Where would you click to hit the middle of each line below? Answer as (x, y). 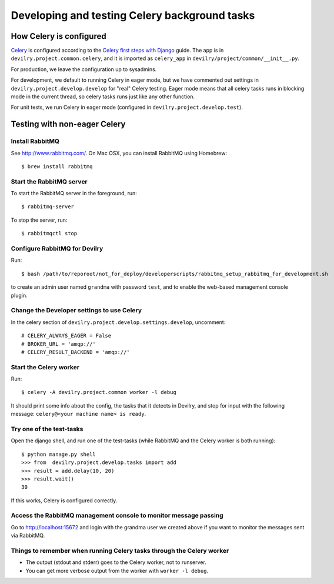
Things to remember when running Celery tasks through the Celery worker (120, 550)
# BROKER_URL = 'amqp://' (59, 344)
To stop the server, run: (39, 220)
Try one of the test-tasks (47, 429)
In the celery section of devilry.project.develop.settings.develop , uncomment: (118, 322)
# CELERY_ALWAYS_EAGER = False (66, 336)
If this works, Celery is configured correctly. (64, 500)
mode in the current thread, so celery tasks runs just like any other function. (103, 96)
